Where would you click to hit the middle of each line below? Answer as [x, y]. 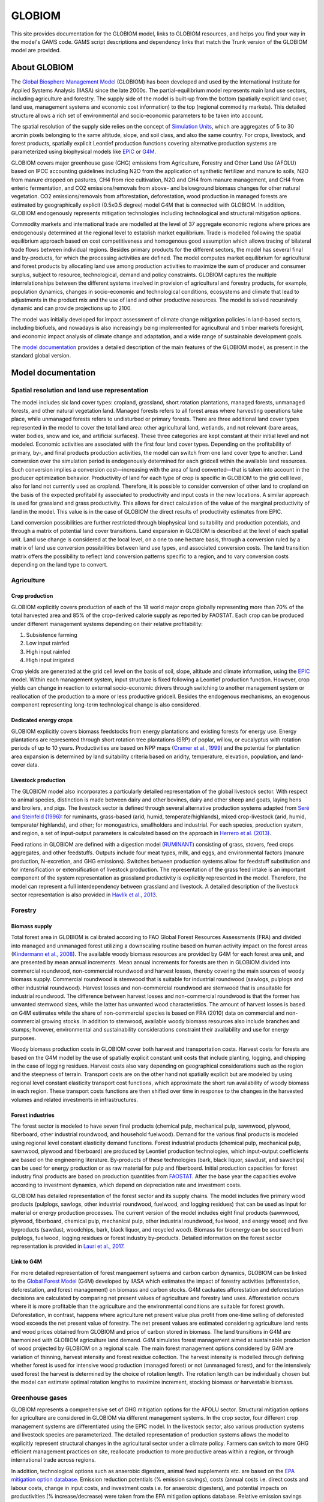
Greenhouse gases [39, 1397]
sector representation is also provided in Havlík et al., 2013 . [84, 895]
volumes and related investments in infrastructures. [74, 1099]
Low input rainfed [48, 643]
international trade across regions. [53, 1460]
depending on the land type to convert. [59, 564]
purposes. [24, 1038]
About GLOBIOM [43, 68]
